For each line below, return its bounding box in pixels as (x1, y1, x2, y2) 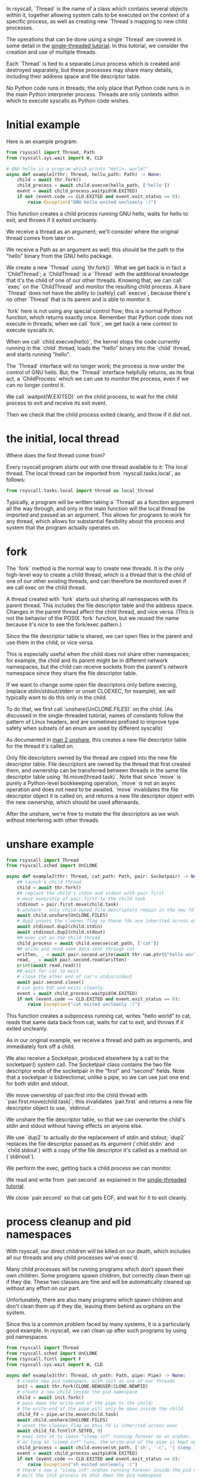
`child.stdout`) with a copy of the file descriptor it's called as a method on (6, 1146, 187, 1154)
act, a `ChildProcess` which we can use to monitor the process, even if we (6, 375, 189, 382)
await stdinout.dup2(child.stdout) (17, 929, 106, 935)
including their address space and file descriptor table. (6, 73, 141, 80)
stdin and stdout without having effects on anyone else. (6, 1122, 143, 1130)
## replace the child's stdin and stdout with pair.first (17, 890, 165, 896)
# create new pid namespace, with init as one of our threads (17, 1378, 175, 1384)
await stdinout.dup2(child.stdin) (17, 924, 103, 930)
